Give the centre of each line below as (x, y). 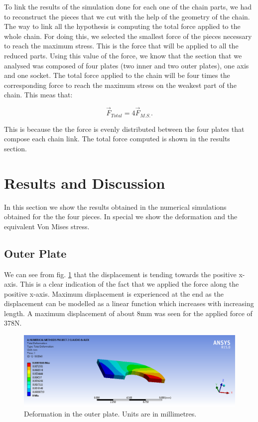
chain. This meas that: (38, 95)
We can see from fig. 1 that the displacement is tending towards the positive (120, 274)
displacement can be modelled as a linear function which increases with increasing (129, 303)
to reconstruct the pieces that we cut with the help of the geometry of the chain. (127, 16)
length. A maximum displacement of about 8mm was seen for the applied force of (128, 313)
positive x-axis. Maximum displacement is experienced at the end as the (114, 293)
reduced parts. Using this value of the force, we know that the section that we (123, 55)
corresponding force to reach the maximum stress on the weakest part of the (120, 85)
